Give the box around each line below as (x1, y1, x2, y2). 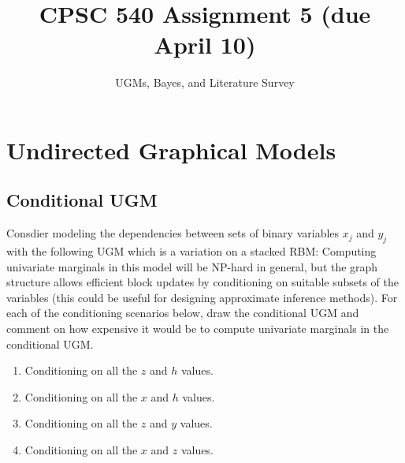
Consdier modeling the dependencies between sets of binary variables (6, 225, 340, 241)
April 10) (154, 28, 256, 61)
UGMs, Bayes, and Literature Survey (115, 74, 295, 91)
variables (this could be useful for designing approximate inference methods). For (6, 289, 398, 305)
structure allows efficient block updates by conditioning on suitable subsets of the (6, 274, 399, 290)
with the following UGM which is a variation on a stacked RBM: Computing (6, 243, 377, 260)
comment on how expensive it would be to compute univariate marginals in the (6, 320, 389, 337)
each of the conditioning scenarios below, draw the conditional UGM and (6, 304, 359, 321)
